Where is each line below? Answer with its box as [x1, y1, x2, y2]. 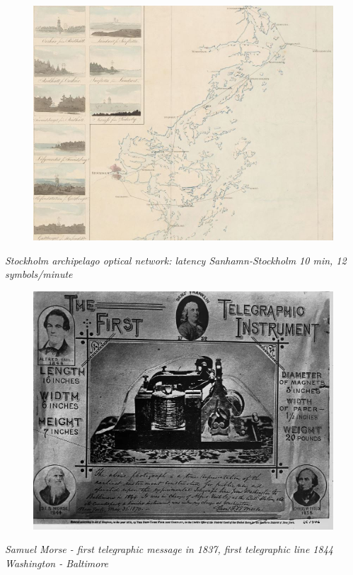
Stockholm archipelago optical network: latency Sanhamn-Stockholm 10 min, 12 [5, 252, 347, 267]
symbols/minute [5, 267, 73, 281]
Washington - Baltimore [5, 555, 109, 570]
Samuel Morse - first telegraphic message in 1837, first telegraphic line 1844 [5, 542, 333, 557]
